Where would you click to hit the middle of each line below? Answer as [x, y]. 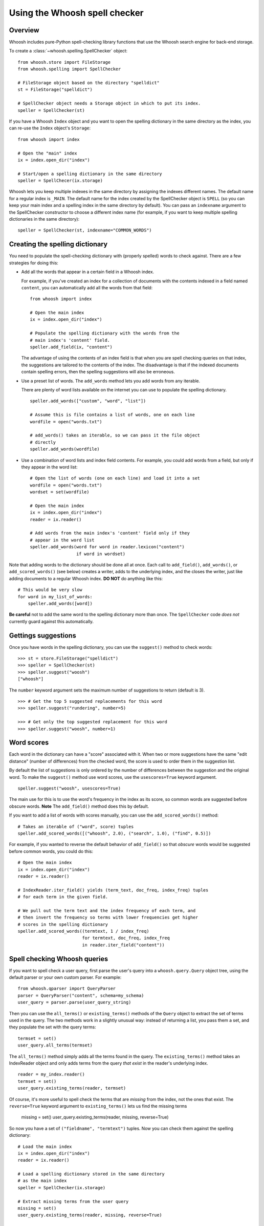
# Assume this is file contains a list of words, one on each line [112, 415]
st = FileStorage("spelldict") [55, 90]
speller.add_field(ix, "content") [71, 347]
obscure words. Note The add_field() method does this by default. [79, 806]
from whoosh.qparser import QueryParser [67, 989]
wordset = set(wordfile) [60, 492]
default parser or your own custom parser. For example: [65, 977]
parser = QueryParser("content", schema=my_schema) [81, 995]
